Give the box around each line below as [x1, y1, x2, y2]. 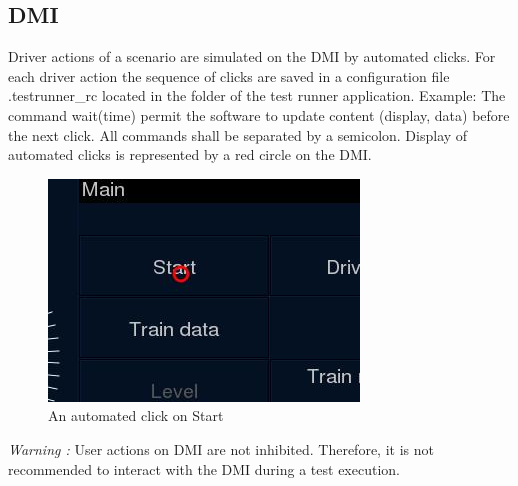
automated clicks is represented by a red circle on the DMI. [8, 144, 372, 165]
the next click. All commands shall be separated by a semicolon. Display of [8, 124, 468, 145]
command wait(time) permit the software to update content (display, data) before [8, 104, 510, 125]
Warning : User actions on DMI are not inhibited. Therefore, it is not [8, 438, 434, 459]
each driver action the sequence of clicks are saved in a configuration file [8, 65, 450, 86]
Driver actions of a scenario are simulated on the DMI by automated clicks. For [8, 46, 496, 67]
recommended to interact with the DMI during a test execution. [8, 458, 400, 479]
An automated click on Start [48, 405, 224, 426]
